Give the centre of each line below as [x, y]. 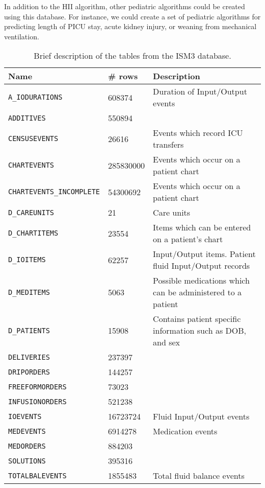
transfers [168, 145]
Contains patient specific [197, 319]
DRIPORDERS [29, 372]
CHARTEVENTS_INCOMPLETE [54, 192]
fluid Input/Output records [202, 266]
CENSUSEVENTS [33, 139]
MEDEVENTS [27, 431]
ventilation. [22, 36]
